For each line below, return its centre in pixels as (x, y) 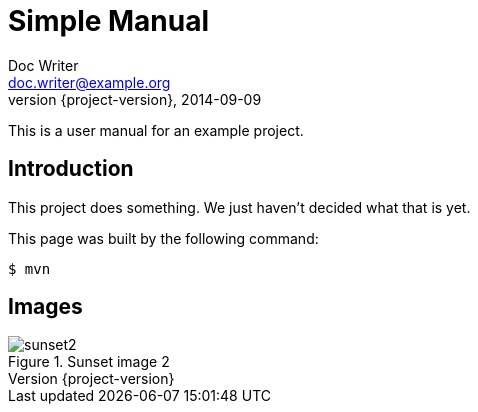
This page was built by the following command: (163, 238)
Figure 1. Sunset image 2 (89, 362)
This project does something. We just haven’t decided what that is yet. (239, 207)
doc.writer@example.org (89, 82)
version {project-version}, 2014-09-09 (135, 99)
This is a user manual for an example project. (156, 130)
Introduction (71, 169)
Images (45, 307)
